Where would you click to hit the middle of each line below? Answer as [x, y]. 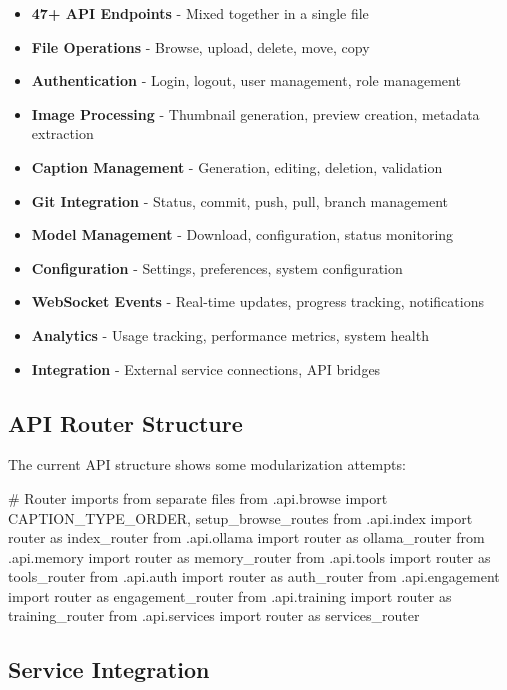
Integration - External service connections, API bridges [206, 368]
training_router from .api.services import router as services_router [214, 615]
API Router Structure [125, 422]
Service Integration [109, 669]
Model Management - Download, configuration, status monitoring [242, 234]
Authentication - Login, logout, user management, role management [246, 80]
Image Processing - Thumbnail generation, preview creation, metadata [255, 113]
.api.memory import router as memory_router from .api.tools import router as [249, 556]
